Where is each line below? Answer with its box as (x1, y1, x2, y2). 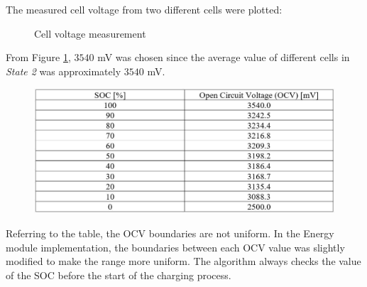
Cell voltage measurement (34, 26, 146, 40)
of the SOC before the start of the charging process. (6, 267, 231, 282)
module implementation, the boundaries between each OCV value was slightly (6, 239, 345, 254)
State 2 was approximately (6, 63, 121, 78)
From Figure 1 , (6, 50, 71, 65)
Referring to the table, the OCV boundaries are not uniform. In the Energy (6, 225, 334, 240)
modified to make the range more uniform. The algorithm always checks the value (6, 254, 361, 269)
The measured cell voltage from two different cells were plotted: (6, 2, 283, 16)
